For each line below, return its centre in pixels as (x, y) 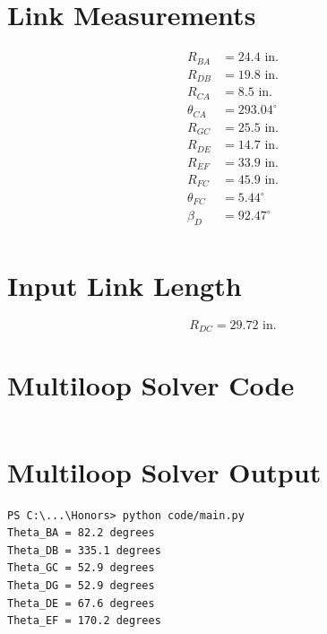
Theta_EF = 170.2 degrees (84, 621)
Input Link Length (125, 286)
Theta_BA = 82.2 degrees (81, 533)
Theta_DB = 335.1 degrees (84, 550)
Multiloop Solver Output (164, 471)
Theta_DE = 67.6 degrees (81, 603)
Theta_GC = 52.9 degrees (81, 568)
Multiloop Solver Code (151, 384)
